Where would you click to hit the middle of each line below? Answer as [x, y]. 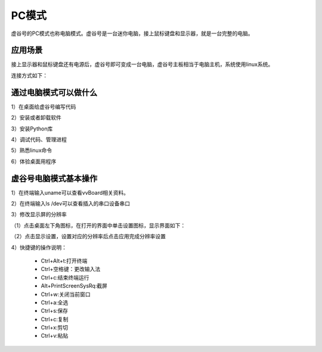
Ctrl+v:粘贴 [55, 336]
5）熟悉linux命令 [32, 150]
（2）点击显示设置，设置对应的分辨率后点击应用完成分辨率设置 [89, 236]
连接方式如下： [29, 75]
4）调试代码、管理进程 [39, 139]
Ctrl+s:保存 [55, 311]
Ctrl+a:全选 [55, 302]
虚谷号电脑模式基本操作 [54, 178]
